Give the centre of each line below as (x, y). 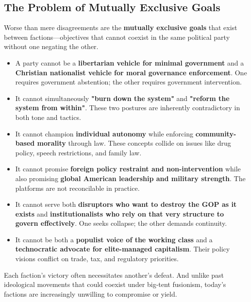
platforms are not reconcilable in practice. (77, 188)
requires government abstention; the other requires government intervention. (128, 82)
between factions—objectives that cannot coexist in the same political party (117, 37)
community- (216, 133)
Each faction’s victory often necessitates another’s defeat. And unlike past (114, 275)
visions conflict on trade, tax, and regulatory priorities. (97, 259)
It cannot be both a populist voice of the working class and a (114, 239)
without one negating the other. (51, 46)
